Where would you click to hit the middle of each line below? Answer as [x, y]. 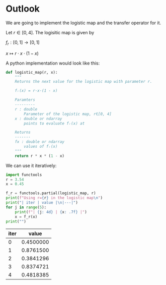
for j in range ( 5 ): [26, 207]
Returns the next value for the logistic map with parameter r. [84, 82]
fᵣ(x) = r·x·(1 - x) [36, 91]
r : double [26, 109]
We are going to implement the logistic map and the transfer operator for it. [84, 23]
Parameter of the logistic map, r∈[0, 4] [68, 114]
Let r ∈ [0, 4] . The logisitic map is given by [50, 32]
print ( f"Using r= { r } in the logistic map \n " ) [54, 198]
